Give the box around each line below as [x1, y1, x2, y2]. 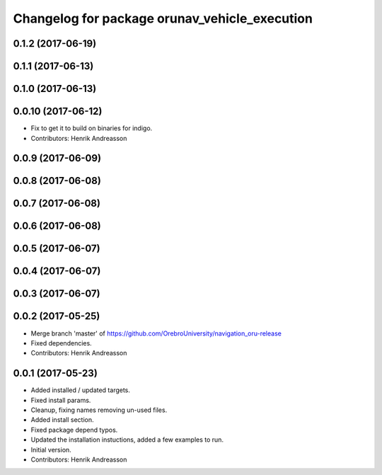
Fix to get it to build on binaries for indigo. [30, 124, 153, 132]
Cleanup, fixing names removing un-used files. [30, 406, 168, 414]
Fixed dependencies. [30, 338, 92, 347]
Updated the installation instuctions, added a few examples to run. [30, 435, 224, 444]
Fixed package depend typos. [30, 425, 118, 434]
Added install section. [30, 416, 94, 424]
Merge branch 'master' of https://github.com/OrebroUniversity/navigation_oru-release [30, 329, 282, 338]
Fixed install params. [30, 396, 91, 404]
